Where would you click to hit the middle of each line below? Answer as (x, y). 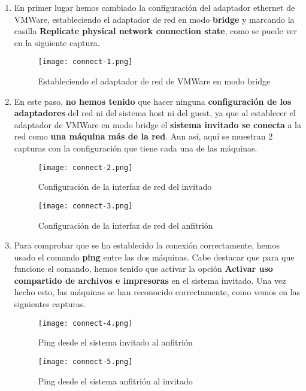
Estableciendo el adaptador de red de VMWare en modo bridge (154, 81)
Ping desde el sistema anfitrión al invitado (115, 381)
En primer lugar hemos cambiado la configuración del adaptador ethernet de (154, 7)
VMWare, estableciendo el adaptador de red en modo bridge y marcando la (154, 19)
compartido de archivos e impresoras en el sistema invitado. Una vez (150, 280)
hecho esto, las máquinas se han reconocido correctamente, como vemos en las (157, 292)
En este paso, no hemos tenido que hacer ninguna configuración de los (153, 101)
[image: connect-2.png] (85, 167)
